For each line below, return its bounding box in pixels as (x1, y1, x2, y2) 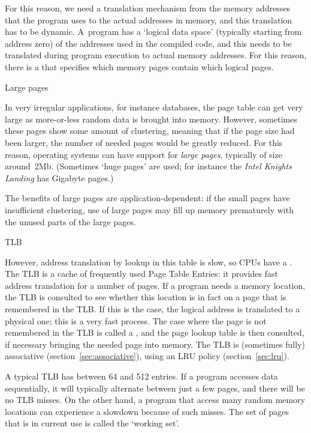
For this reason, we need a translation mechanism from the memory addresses (5, 2, 291, 14)
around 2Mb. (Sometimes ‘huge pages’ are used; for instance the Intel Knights (5, 160, 292, 172)
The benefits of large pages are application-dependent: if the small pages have (5, 192, 290, 204)
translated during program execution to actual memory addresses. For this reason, (5, 49, 307, 61)
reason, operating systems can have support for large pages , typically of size (5, 148, 282, 160)
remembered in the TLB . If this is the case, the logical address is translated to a (5, 303, 300, 315)
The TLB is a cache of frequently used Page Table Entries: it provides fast (5, 267, 278, 280)
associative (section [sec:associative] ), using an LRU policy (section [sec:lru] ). (5, 350, 289, 362)
